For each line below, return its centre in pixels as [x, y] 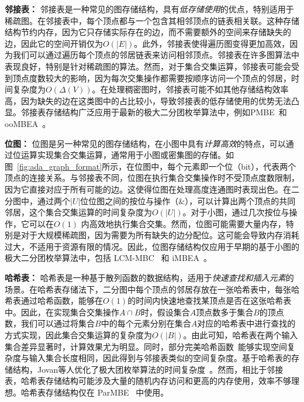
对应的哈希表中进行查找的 [246, 323]
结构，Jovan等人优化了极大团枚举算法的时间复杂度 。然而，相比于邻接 [148, 369]
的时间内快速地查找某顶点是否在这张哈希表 [210, 300]
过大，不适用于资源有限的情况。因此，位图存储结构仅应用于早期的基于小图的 [152, 246]
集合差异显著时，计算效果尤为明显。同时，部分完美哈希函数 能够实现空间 [146, 346]
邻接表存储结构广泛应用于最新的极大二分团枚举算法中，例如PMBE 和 [154, 112]
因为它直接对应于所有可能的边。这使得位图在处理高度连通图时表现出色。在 [148, 189]
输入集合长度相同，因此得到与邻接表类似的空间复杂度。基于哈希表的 [160, 358]
